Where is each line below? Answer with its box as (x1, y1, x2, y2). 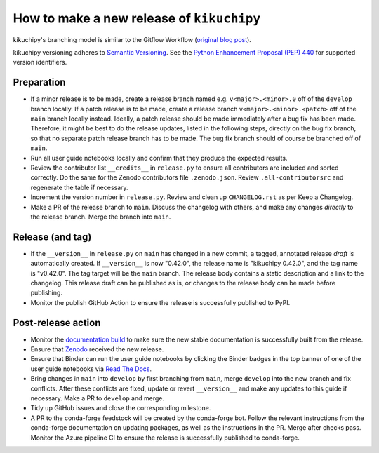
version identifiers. (13, 58, 67, 67)
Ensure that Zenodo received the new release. (30, 345, 164, 353)
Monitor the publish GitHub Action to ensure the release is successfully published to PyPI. (30, 298, 291, 306)
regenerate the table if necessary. (30, 183, 129, 191)
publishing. (30, 288, 63, 297)
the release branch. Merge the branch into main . (30, 212, 171, 221)
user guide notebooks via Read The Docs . (30, 365, 152, 373)
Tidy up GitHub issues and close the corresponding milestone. (30, 404, 211, 412)
